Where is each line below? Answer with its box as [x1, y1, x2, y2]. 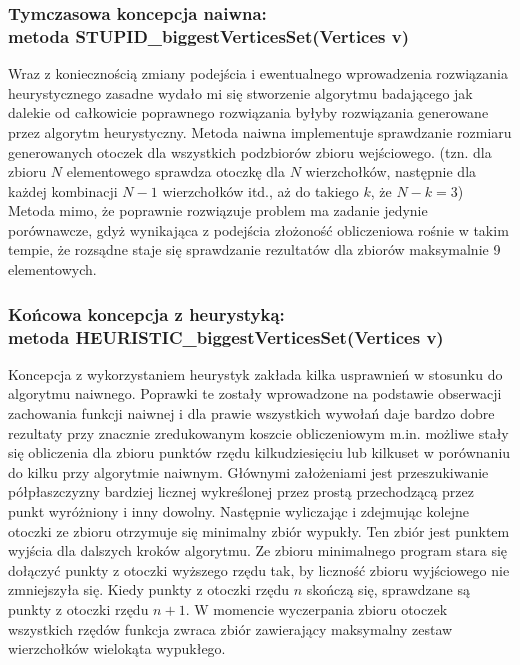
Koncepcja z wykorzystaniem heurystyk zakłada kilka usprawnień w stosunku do [8, 363, 503, 384]
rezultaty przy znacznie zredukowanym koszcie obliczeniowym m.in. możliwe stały [8, 422, 509, 443]
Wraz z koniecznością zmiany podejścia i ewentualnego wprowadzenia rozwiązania [8, 63, 508, 84]
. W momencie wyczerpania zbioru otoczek [185, 598, 448, 619]
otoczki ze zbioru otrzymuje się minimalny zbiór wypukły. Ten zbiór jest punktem [8, 520, 510, 541]
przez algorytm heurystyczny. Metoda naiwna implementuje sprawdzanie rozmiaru [8, 121, 512, 142]
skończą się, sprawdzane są [306, 579, 470, 600]
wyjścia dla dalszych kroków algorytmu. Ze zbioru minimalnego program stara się [8, 540, 508, 561]
